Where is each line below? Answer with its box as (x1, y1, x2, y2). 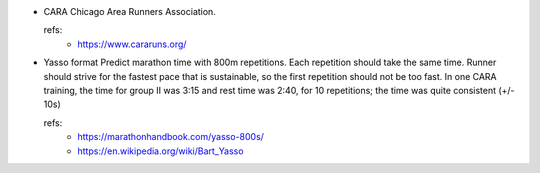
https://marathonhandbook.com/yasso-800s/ (77, 131, 265, 143)
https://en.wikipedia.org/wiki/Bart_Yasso (77, 145, 244, 157)
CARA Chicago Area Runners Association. (43, 6, 217, 17)
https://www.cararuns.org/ (77, 38, 187, 50)
